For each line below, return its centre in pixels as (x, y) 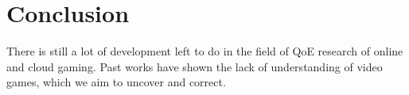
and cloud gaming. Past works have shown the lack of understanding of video (195, 66)
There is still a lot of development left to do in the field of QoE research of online (205, 51)
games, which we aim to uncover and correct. (116, 82)
